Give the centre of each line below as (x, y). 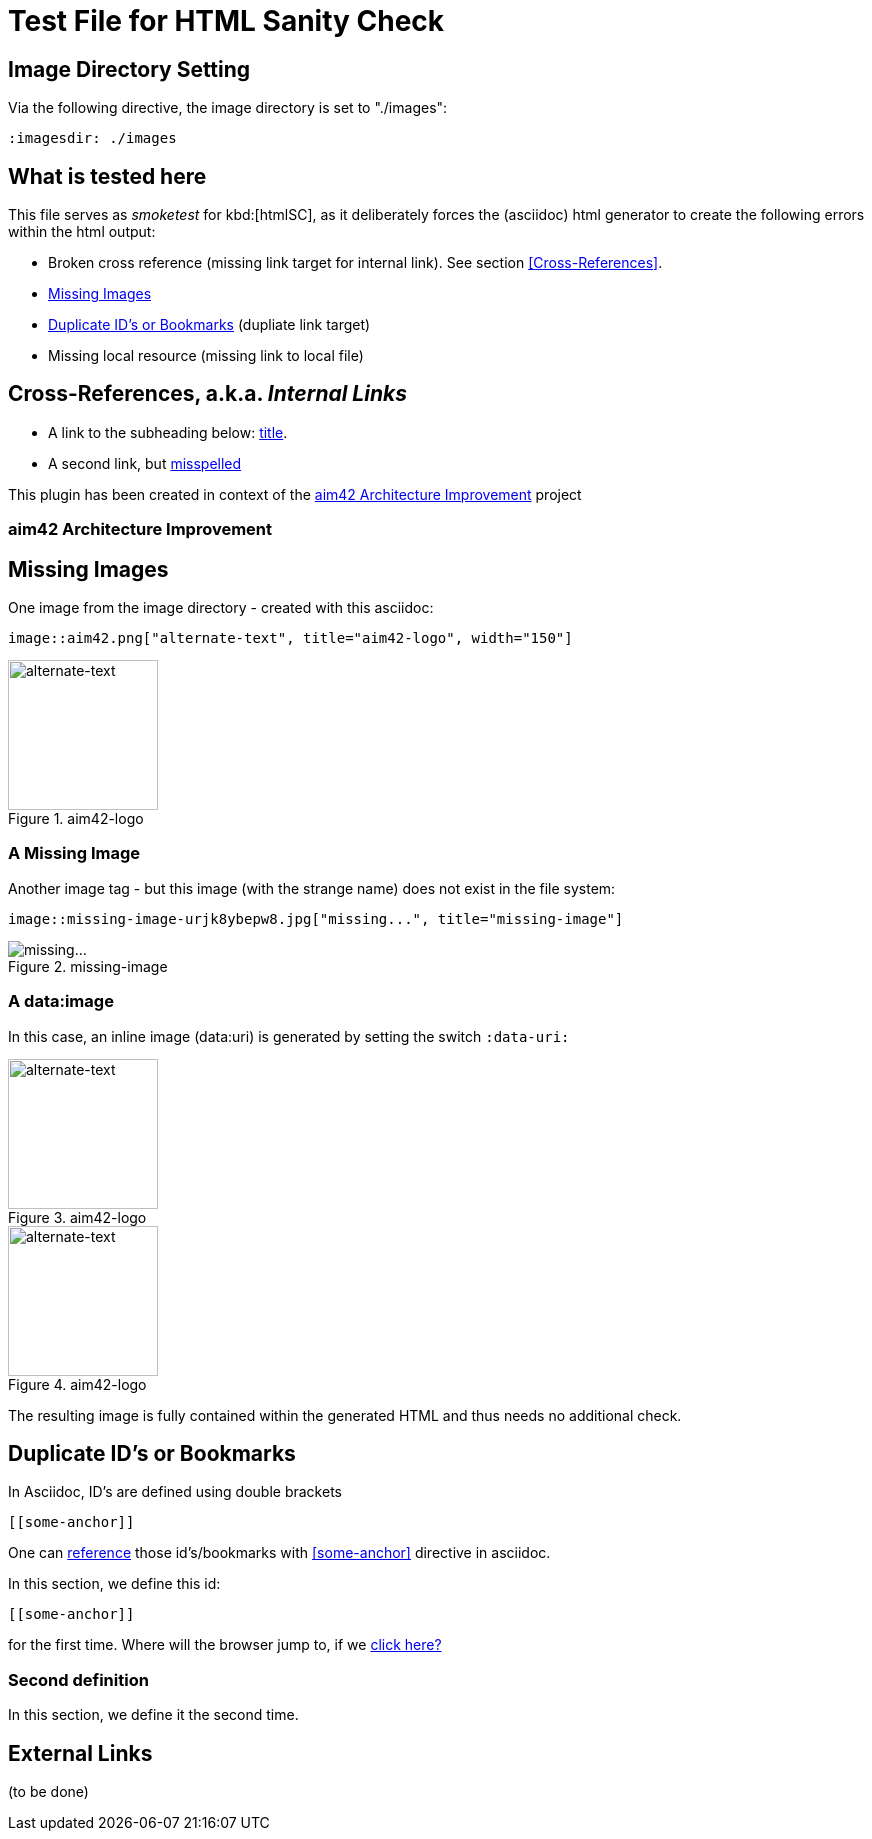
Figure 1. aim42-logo (76, 819)
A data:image (61, 1001)
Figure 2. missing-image (88, 966)
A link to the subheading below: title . (168, 432)
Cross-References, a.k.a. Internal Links (207, 394)
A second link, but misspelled (145, 463)
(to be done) (48, 1792)
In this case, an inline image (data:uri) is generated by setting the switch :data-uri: (289, 1036)
